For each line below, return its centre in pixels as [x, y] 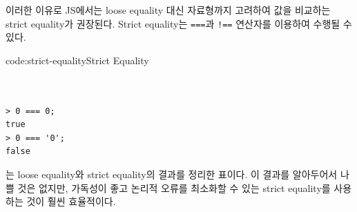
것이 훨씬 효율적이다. [71, 201]
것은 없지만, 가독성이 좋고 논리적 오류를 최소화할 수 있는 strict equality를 [174, 187]
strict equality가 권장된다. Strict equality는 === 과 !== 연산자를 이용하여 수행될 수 [179, 23]
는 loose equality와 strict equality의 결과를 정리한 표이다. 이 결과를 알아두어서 [172, 174]
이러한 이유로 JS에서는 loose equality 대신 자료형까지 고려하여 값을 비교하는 [168, 10]
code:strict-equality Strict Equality [77, 60]
